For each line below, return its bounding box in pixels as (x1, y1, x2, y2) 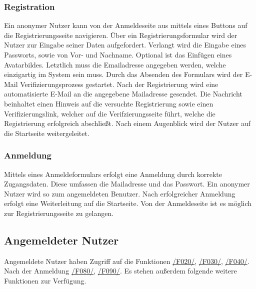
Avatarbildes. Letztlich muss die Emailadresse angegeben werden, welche (4, 59, 226, 69)
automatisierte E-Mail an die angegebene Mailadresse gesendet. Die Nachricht (4, 88, 242, 99)
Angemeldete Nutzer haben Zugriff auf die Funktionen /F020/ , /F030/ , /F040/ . (4, 255, 249, 266)
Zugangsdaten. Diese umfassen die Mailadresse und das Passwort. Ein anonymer (4, 178, 250, 189)
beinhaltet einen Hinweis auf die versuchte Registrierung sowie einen (4, 98, 213, 108)
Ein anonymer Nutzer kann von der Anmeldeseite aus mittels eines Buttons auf (4, 20, 247, 30)
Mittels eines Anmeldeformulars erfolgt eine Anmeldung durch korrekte (4, 168, 222, 179)
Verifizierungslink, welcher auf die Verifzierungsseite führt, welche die (4, 108, 215, 118)
